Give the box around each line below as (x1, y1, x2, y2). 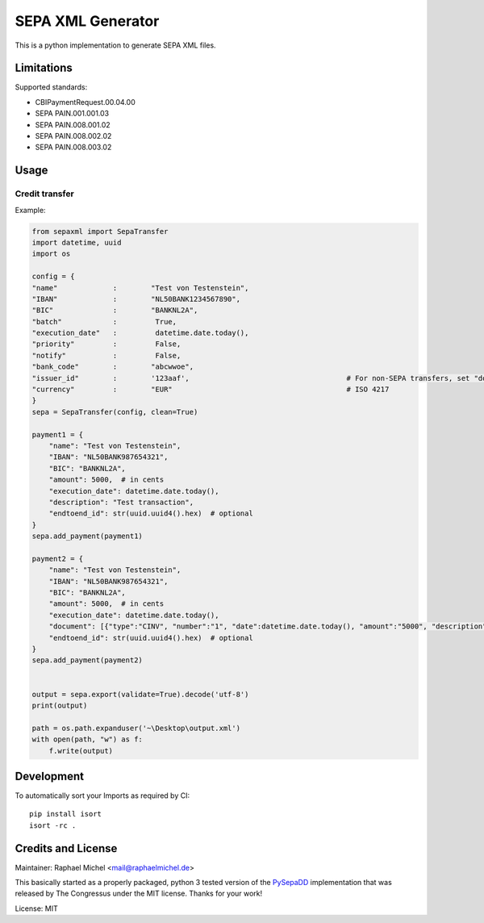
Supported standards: (15, 82, 88, 92)
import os (31, 249, 71, 258)
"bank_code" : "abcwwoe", (31, 362, 194, 371)
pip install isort (29, 809, 102, 819)
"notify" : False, (31, 351, 181, 360)
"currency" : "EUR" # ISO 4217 (31, 385, 390, 395)
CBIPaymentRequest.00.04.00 (35, 97, 136, 106)
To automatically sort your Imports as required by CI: (15, 791, 190, 800)
